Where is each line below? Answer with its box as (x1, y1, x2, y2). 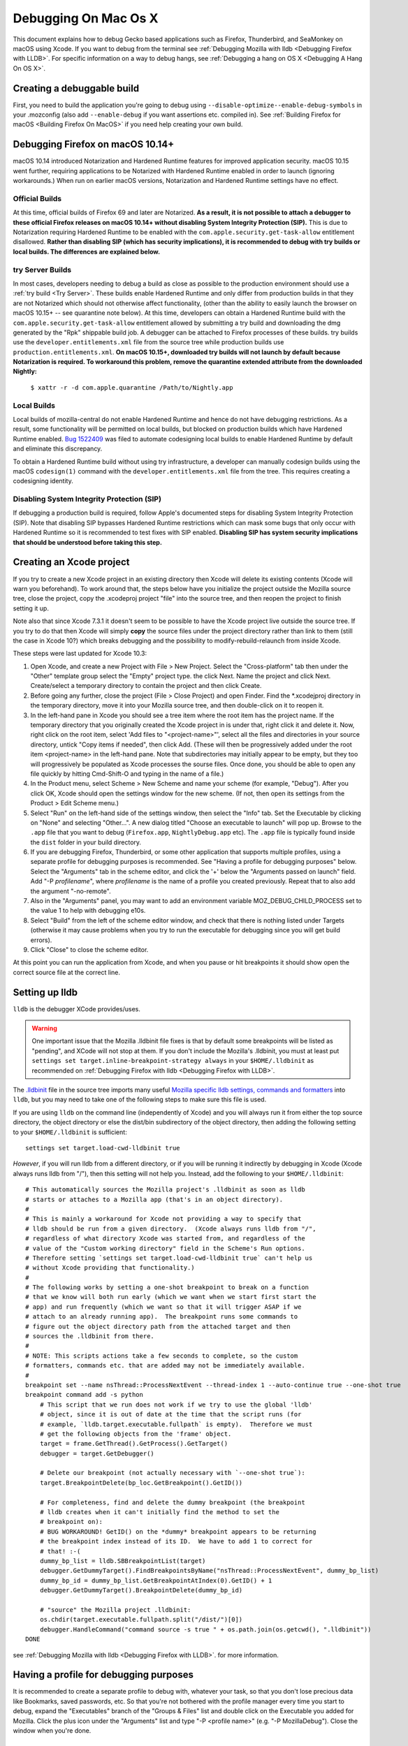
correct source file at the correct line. (13, 968, 121, 976)
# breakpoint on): (39, 1518, 103, 1526)
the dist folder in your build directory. (30, 838, 142, 846)
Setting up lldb (13, 986, 78, 998)
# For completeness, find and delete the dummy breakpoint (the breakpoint (39, 1498, 305, 1506)
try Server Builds (13, 265, 72, 274)
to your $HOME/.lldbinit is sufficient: (13, 1128, 127, 1136)
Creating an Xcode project (13, 556, 130, 568)
